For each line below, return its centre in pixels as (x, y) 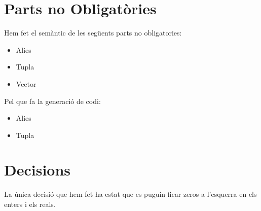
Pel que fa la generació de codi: (52, 101)
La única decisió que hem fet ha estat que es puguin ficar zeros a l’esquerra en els (130, 194)
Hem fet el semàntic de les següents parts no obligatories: (93, 33)
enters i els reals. (30, 204)
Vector (26, 83)
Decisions (38, 170)
